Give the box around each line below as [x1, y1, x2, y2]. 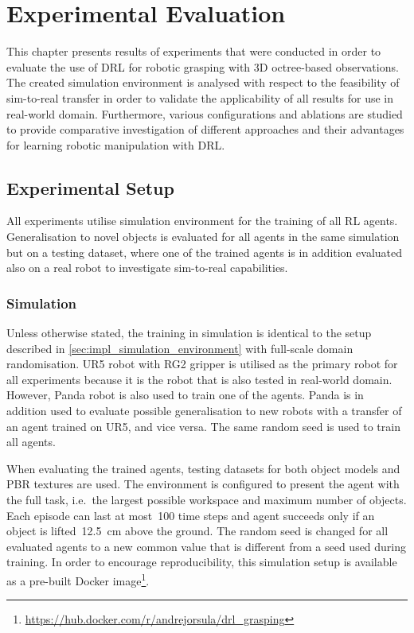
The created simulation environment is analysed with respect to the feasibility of [6, 74, 400, 91]
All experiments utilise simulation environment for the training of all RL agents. [6, 212, 398, 229]
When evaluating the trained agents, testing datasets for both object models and [6, 460, 400, 476]
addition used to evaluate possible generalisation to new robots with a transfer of [6, 402, 402, 419]
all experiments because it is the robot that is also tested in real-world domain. [6, 371, 393, 387]
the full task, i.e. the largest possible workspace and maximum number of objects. [6, 491, 407, 508]
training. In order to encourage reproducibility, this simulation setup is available [6, 553, 397, 570]
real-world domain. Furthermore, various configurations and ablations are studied [6, 105, 403, 122]
